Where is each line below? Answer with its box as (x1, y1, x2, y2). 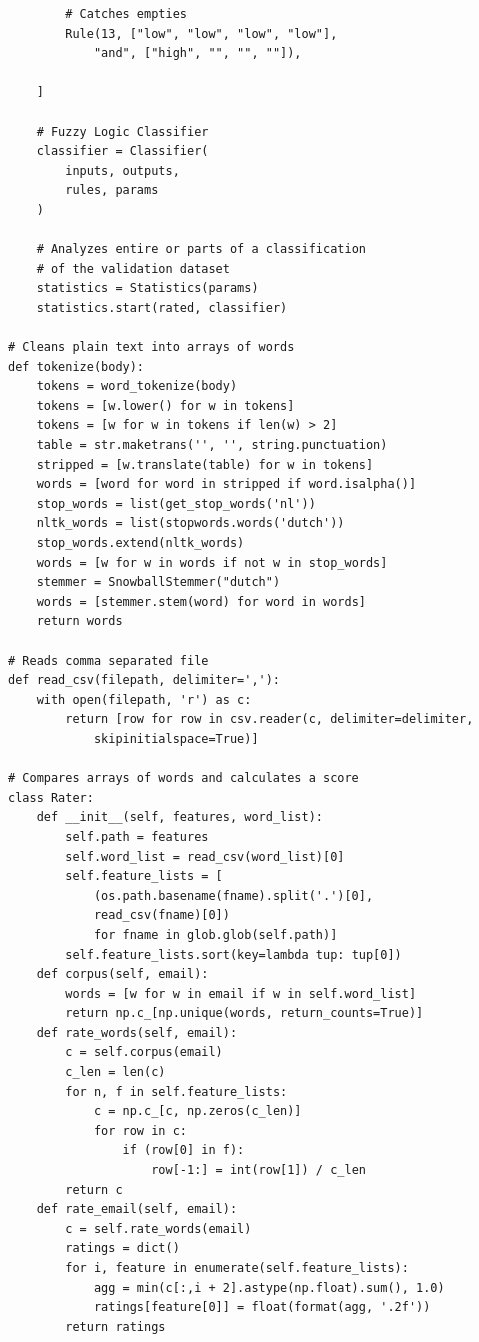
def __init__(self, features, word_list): (36, 810, 323, 825)
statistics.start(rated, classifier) (36, 300, 288, 315)
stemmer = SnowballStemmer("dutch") (36, 575, 281, 590)
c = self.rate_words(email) (65, 1221, 252, 1236)
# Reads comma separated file (8, 653, 209, 668)
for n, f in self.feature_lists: (65, 1084, 288, 1099)
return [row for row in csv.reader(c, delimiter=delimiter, (65, 712, 474, 727)
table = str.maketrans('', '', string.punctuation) (36, 438, 388, 453)
